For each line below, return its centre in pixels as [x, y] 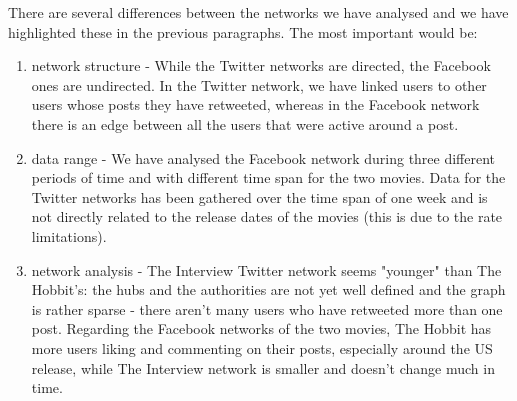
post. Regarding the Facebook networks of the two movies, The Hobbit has [261, 328]
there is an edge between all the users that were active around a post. [245, 123]
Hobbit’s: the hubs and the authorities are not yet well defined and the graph [268, 289]
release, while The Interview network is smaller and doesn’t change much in [263, 367]
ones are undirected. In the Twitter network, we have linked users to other [259, 84]
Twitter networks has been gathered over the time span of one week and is [259, 196]
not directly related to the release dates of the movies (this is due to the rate [267, 216]
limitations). [69, 235]
